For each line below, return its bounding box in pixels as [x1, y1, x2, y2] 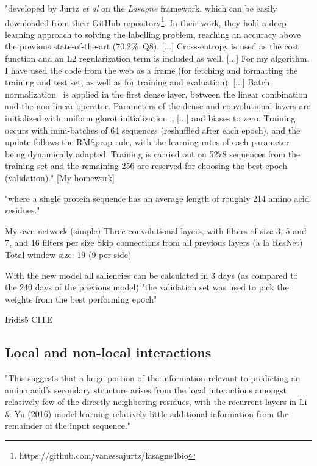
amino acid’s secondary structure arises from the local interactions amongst [5, 383, 287, 396]
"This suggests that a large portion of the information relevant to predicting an [5, 371, 301, 384]
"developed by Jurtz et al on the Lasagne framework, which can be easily [5, 2, 277, 14]
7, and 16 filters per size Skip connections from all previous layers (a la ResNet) [5, 236, 303, 249]
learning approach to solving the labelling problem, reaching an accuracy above [5, 27, 301, 40]
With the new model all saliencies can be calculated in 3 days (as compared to [5, 268, 298, 281]
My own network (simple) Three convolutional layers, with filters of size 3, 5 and [5, 224, 307, 237]
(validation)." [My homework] [5, 171, 115, 184]
